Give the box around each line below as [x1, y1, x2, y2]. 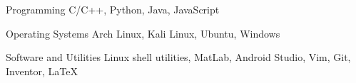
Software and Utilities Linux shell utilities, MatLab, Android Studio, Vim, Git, [6, 50, 351, 65]
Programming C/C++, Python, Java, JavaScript [6, 2, 220, 16]
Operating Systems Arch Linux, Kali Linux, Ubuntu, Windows [6, 26, 280, 40]
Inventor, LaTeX [6, 63, 78, 78]
